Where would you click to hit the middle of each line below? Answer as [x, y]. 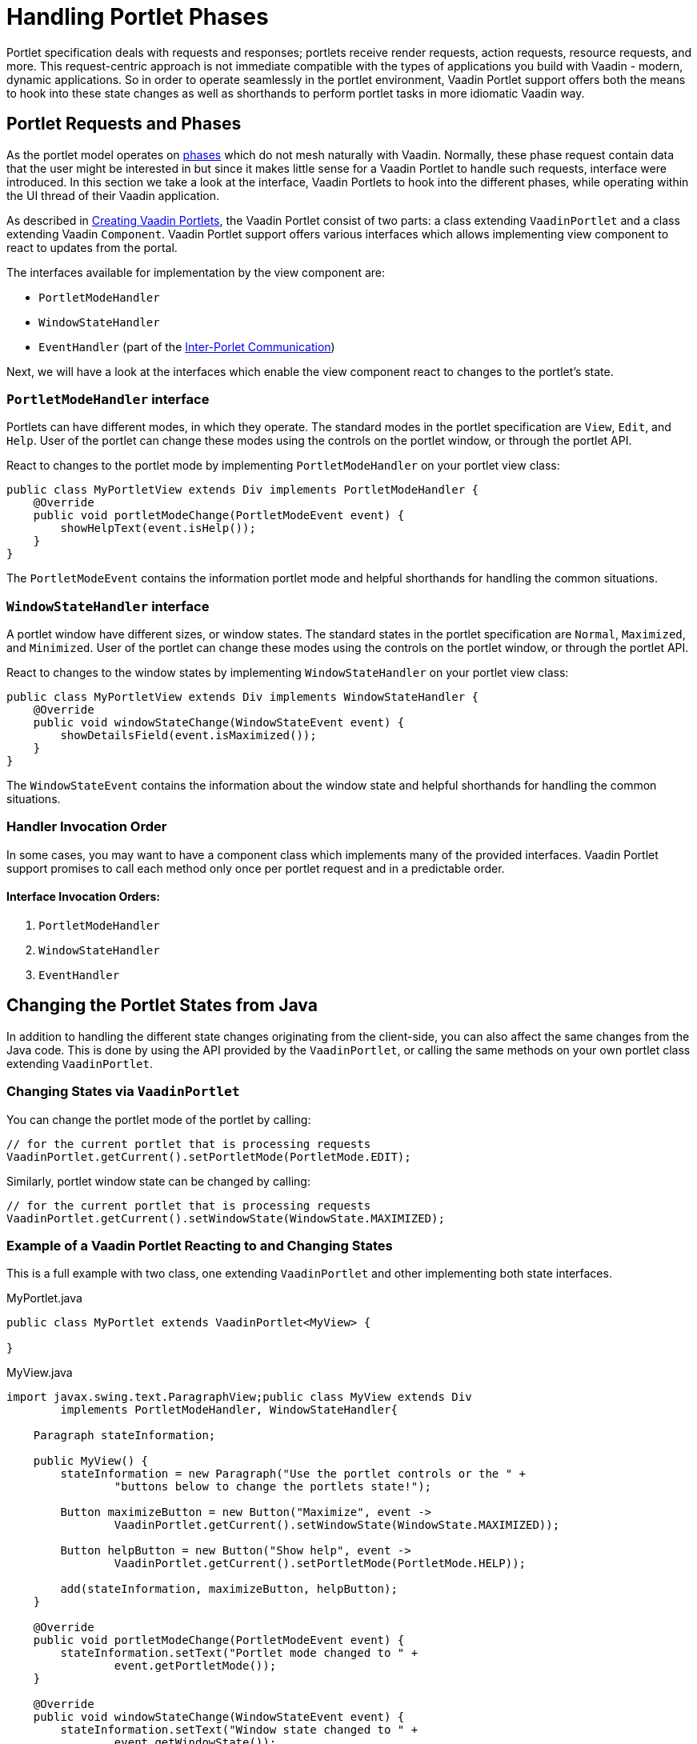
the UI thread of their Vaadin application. [113, 195]
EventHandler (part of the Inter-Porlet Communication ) [187, 346]
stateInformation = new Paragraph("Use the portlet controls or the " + [293, 1474]
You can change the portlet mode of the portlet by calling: [159, 1119]
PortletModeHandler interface [108, 399]
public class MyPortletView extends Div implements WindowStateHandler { [243, 697]
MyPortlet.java [44, 1298]
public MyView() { [91, 1461]
